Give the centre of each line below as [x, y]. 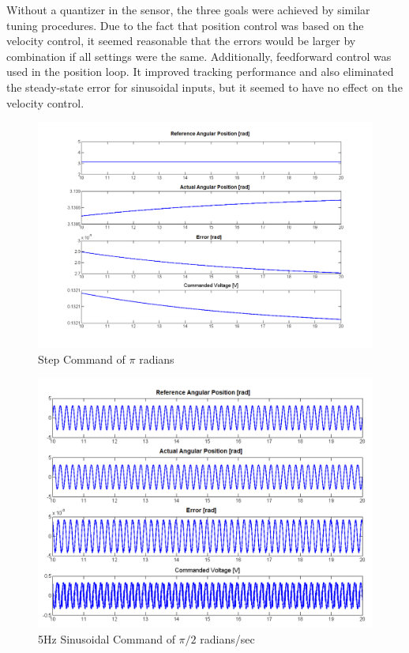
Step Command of [82, 359]
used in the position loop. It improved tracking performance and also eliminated [200, 72]
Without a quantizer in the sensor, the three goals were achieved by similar [188, 9]
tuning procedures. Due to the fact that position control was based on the [185, 25]
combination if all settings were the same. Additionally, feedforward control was [199, 56]
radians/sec [227, 638]
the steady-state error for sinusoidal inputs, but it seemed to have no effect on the [204, 87]
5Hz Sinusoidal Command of [107, 638]
